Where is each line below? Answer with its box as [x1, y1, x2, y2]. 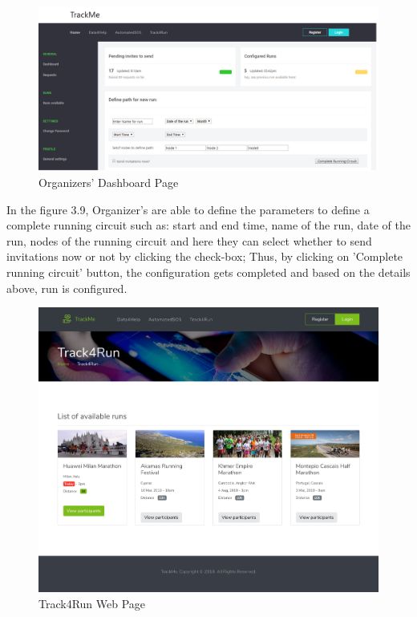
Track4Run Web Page [38, 595, 146, 611]
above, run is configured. [6, 279, 128, 296]
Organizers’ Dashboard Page [38, 173, 179, 190]
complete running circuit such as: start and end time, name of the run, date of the [6, 217, 411, 233]
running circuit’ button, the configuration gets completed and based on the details [6, 263, 411, 280]
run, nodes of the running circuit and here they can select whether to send [6, 232, 372, 249]
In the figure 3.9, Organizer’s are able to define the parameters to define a [6, 201, 370, 217]
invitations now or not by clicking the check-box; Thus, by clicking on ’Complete [6, 248, 403, 265]
